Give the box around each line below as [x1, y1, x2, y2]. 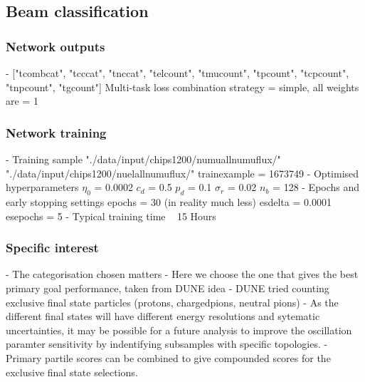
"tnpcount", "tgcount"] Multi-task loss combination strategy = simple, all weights [6, 79, 359, 94]
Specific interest [6, 239, 99, 257]
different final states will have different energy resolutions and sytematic [6, 309, 320, 324]
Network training [6, 123, 107, 141]
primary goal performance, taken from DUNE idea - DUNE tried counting [6, 280, 329, 295]
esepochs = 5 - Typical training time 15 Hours [6, 208, 216, 223]
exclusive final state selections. [6, 364, 138, 379]
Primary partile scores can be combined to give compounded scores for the [6, 350, 331, 365]
